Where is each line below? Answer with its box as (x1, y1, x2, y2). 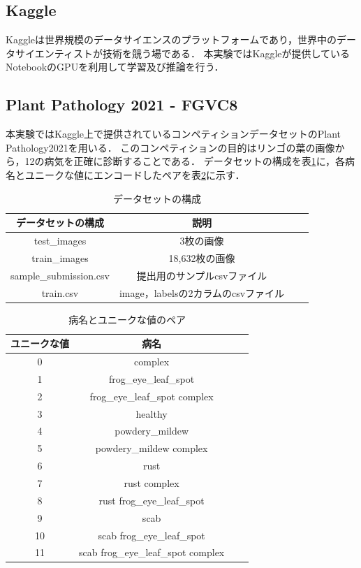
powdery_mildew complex (95, 441, 208, 456)
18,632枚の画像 (168, 250, 235, 265)
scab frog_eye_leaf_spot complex (79, 545, 225, 560)
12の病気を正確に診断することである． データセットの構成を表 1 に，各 (24, 154, 345, 168)
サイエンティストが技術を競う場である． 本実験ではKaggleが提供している (15, 45, 351, 60)
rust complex (124, 475, 179, 490)
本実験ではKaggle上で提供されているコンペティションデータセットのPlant (6, 126, 341, 141)
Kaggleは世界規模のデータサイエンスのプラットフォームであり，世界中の (6, 32, 337, 47)
